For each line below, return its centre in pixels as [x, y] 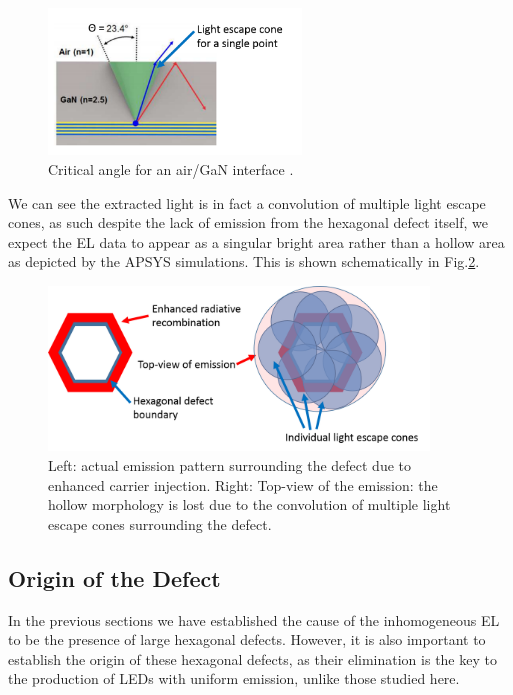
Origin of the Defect [114, 577]
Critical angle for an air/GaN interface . [171, 169]
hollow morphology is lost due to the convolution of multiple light [249, 504]
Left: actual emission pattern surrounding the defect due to [230, 465]
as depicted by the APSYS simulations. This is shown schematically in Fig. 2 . [244, 261]
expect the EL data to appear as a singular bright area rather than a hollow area [256, 241]
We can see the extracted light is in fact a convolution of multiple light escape [247, 202]
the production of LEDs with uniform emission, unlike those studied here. [234, 678]
